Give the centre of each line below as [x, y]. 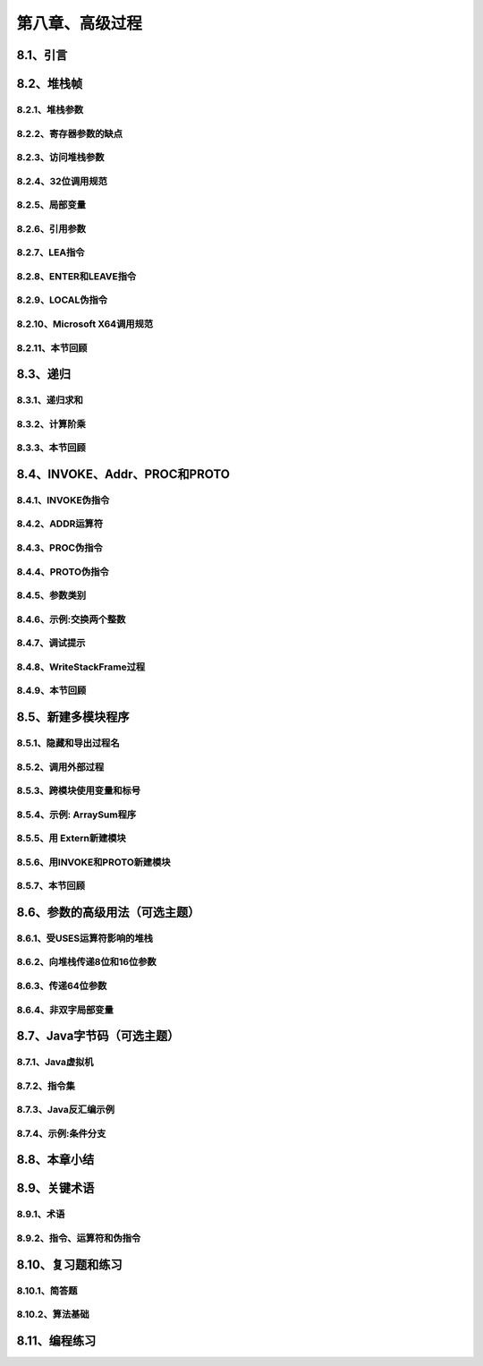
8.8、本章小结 [55, 1160]
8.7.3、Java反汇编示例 [66, 1110]
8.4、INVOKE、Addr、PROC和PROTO [123, 474]
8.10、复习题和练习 [69, 1264]
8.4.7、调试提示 [51, 643]
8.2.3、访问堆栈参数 [60, 158]
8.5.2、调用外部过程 [60, 767]
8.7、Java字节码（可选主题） [98, 1036]
